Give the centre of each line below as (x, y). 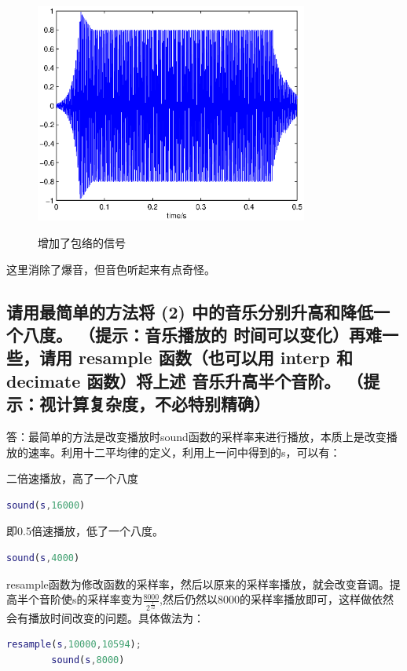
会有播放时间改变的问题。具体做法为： (105, 617)
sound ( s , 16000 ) (46, 505)
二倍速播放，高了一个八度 (72, 478)
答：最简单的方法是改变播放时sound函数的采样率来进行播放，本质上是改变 (196, 436)
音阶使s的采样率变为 (91, 599)
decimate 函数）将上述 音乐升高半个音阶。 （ (185, 380)
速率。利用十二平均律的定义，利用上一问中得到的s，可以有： (184, 452)
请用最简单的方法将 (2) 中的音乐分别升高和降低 (190, 311)
